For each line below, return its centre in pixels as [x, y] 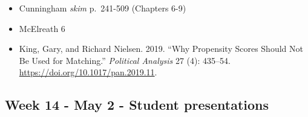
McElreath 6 [42, 28]
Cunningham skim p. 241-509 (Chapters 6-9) [103, 8]
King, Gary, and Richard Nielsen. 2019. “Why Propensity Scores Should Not [161, 49]
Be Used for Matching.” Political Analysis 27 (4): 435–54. [125, 60]
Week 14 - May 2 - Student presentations [137, 105]
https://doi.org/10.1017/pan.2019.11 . [88, 72]
